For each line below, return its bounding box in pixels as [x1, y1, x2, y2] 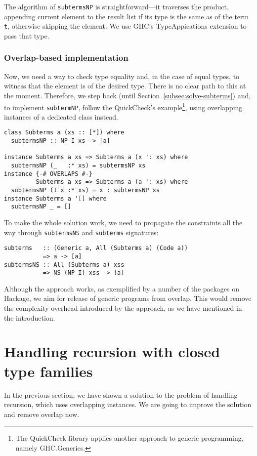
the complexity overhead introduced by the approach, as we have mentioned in [4, 303, 242, 313]
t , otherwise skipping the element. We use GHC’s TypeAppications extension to [4, 21, 247, 31]
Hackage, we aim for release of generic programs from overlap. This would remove [4, 293, 252, 303]
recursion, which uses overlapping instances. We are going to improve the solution [4, 399, 252, 410]
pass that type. [4, 30, 49, 41]
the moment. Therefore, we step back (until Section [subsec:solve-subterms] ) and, [4, 90, 251, 100]
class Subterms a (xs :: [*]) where [4, 129, 125, 136]
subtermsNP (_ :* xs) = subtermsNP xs [11, 162, 146, 169]
